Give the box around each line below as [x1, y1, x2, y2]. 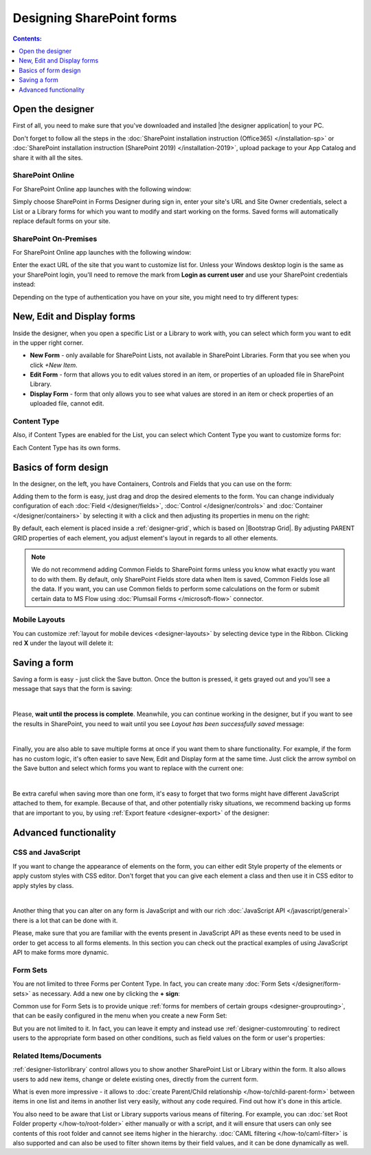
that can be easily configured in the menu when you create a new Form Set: [12, 1012, 227, 1020]
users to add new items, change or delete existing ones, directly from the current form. [12, 1074, 259, 1083]
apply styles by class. [12, 881, 74, 889]
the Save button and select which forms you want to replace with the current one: [12, 764, 244, 772]
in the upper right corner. [12, 338, 84, 347]
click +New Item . [30, 361, 78, 369]
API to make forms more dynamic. [12, 948, 109, 956]
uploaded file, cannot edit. [30, 399, 104, 407]
